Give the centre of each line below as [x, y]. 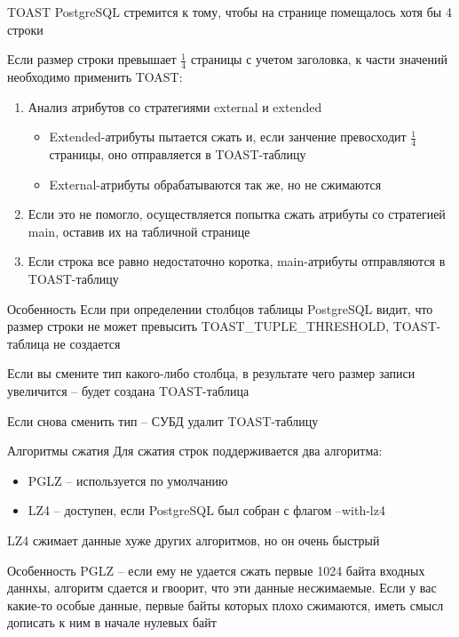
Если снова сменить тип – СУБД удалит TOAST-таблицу [163, 420]
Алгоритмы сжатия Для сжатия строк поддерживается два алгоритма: [195, 451]
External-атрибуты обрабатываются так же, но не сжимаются [215, 184]
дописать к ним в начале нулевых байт [112, 622]
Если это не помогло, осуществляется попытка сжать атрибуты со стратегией [237, 214]
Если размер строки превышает [92, 59]
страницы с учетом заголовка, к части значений [319, 59]
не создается [87, 343]
